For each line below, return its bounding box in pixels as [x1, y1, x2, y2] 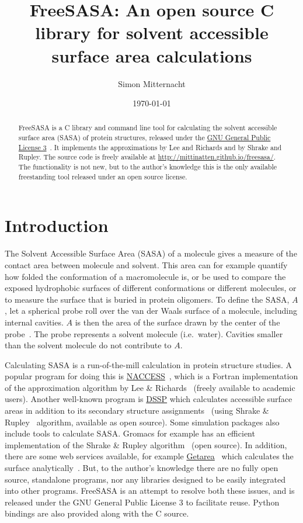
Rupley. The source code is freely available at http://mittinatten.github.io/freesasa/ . [18, 152, 276, 162]
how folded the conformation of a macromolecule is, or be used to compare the [5, 270, 286, 282]
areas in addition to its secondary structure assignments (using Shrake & [5, 404, 269, 417]
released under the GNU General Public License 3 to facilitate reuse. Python [5, 496, 280, 508]
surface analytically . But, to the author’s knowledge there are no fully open [5, 462, 278, 474]
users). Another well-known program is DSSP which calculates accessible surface [5, 393, 292, 405]
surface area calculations [51, 43, 252, 67]
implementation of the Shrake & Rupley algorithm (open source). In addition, [5, 438, 287, 451]
